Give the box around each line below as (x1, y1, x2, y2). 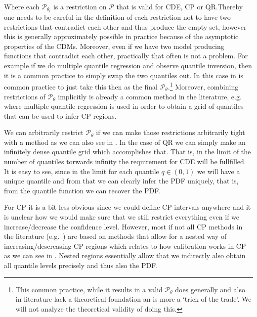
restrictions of (4, 91, 45, 101)
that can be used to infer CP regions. (4, 110, 117, 121)
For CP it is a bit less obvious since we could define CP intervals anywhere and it (4, 202, 251, 212)
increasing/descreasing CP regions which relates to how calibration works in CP (4, 240, 246, 251)
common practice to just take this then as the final (4, 81, 158, 91)
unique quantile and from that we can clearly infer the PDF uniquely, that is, (4, 176, 239, 186)
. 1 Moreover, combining (168, 80, 239, 91)
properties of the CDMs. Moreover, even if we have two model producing (4, 41, 224, 51)
